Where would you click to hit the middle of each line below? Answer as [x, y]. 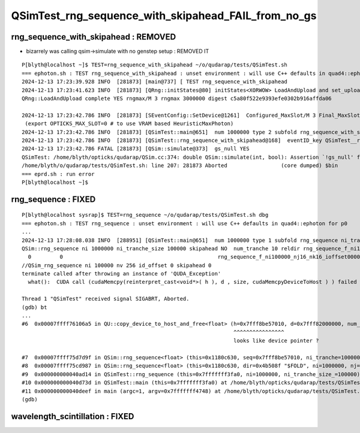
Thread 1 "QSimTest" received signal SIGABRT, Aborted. [106, 299]
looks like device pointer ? [276, 341]
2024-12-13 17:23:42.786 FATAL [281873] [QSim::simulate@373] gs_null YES [136, 149]
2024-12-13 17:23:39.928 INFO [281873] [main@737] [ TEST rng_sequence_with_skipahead [155, 82]
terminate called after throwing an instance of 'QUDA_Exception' [121, 274]
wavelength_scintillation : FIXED [73, 416]
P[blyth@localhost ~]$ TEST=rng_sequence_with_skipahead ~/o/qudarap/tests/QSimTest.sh [155, 65]
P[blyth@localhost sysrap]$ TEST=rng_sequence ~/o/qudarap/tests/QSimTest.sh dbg [145, 215]
